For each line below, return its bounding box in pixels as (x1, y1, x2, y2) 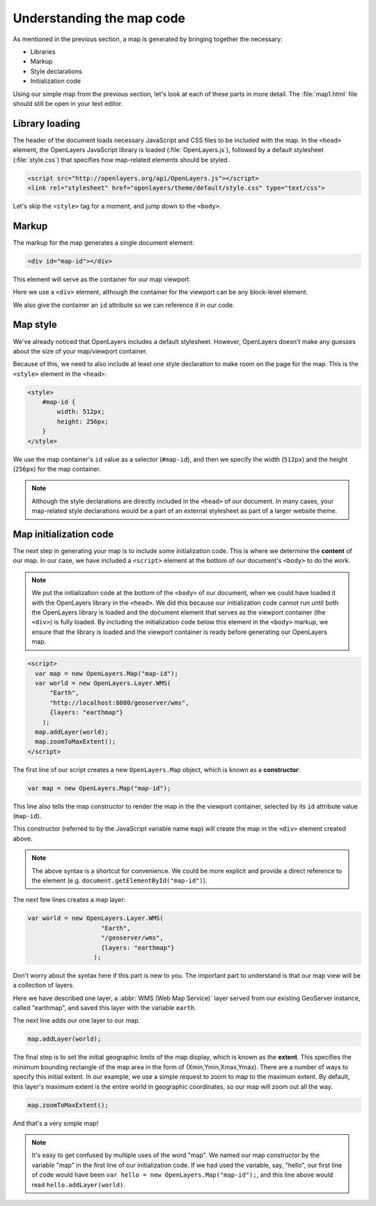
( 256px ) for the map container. (13, 465, 101, 473)
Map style (13, 319, 57, 331)
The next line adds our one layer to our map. (13, 1016, 141, 1025)
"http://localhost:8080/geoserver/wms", (49, 698, 189, 707)
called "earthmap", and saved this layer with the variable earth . (13, 1004, 196, 1012)
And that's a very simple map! (13, 1119, 99, 1127)
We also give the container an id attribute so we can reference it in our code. (13, 301, 235, 309)
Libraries (30, 47, 56, 56)
